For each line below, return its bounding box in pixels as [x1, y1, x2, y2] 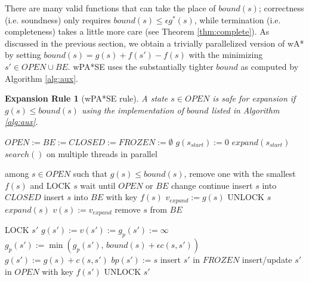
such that [73, 167, 107, 180]
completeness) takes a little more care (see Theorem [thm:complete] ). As [5, 25, 270, 38]
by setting [5, 48, 41, 61]
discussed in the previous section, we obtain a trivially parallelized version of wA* [5, 36, 304, 49]
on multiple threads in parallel [47, 147, 157, 160]
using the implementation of [81, 103, 184, 116]
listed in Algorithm [211, 103, 280, 116]
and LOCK [30, 179, 71, 191]
